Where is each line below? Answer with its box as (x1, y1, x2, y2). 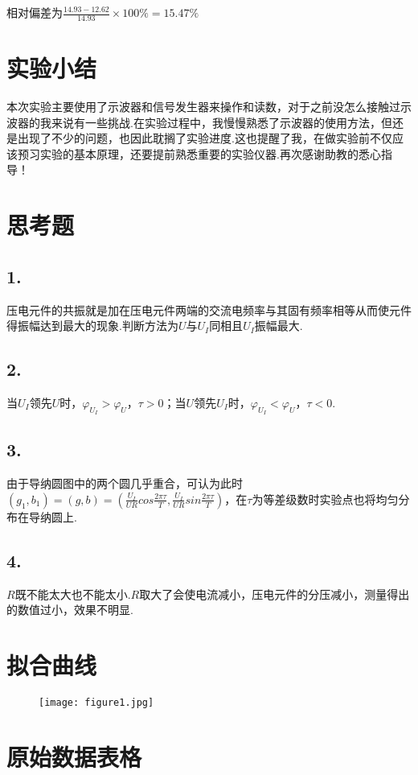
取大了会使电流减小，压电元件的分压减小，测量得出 (139, 585, 410, 602)
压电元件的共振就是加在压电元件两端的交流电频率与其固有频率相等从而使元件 (6, 301, 412, 318)
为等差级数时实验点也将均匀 (252, 490, 399, 507)
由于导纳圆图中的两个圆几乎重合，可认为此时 (6, 475, 243, 492)
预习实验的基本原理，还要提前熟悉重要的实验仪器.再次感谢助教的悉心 (17, 145, 381, 162)
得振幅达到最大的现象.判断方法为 (6, 317, 178, 334)
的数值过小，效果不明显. (6, 601, 133, 618)
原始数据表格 (6, 740, 142, 773)
